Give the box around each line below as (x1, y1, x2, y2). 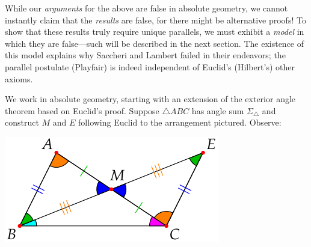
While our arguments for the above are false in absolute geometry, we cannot (5, 2, 288, 14)
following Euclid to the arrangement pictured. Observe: (78, 116, 282, 129)
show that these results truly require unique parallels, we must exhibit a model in (5, 25, 304, 38)
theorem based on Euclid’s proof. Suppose (5, 104, 159, 117)
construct (5, 116, 39, 129)
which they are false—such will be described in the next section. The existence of (5, 37, 304, 49)
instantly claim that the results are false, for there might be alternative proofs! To (5, 13, 306, 26)
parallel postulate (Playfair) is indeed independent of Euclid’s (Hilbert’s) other (5, 60, 295, 73)
